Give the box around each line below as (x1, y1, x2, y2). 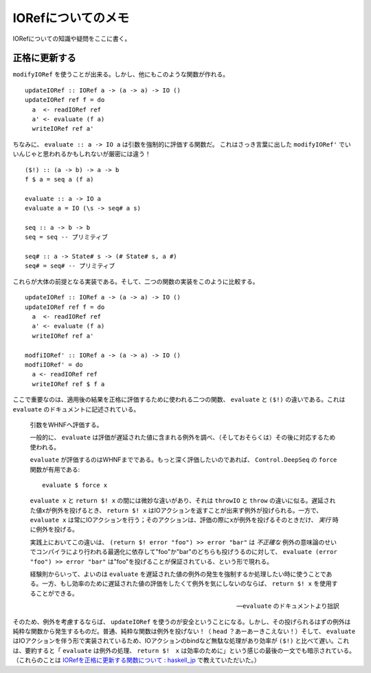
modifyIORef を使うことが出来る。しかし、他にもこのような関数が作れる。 (12, 70, 229, 78)
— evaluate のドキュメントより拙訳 (236, 602, 339, 610)
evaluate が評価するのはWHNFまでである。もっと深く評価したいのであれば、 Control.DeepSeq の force (30, 456, 337, 464)
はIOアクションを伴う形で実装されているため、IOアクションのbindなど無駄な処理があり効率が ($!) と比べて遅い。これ (12, 637, 350, 645)
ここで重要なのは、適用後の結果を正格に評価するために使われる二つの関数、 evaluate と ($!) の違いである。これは (12, 396, 346, 404)
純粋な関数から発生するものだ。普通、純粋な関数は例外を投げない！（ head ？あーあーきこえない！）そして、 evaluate (12, 627, 356, 635)
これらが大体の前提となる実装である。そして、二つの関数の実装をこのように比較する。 (12, 277, 259, 286)
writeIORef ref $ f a (32, 380, 105, 388)
